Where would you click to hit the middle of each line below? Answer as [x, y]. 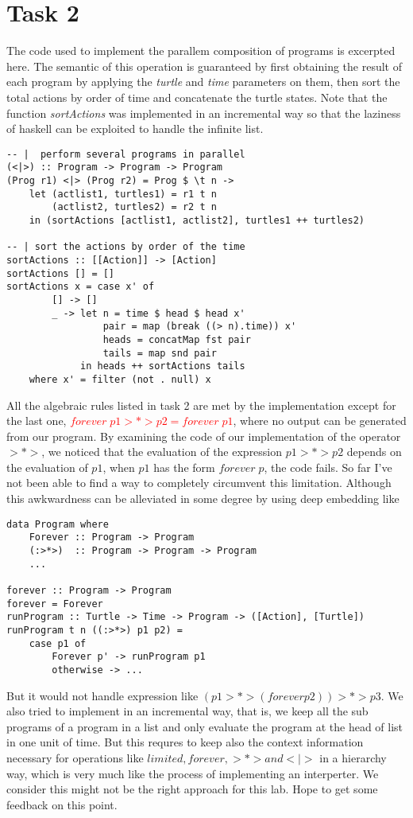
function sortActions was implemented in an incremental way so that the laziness [204, 113]
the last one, [37, 421]
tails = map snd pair [160, 353]
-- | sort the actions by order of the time [126, 247]
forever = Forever [55, 604]
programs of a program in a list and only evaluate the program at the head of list [205, 726]
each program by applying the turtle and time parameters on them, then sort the [203, 82]
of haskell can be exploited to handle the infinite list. [135, 129]
